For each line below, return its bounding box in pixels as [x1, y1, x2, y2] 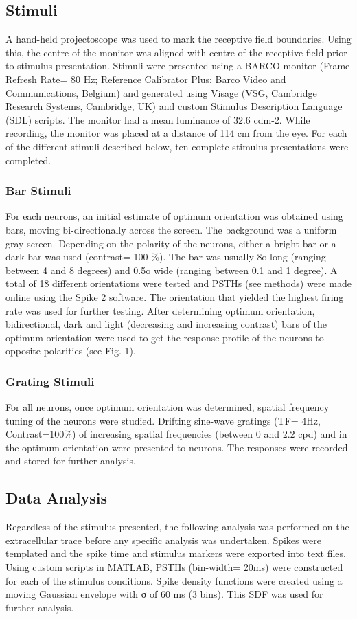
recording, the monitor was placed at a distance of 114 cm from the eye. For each [5, 126, 347, 140]
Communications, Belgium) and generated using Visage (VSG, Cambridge [5, 85, 317, 100]
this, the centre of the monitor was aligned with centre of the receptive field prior [5, 45, 347, 59]
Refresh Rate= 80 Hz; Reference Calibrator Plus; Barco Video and [5, 71, 286, 86]
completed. [5, 153, 51, 167]
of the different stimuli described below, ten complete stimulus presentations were [5, 139, 349, 153]
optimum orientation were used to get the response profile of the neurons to [5, 330, 324, 344]
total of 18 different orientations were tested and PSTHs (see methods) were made [5, 276, 352, 291]
